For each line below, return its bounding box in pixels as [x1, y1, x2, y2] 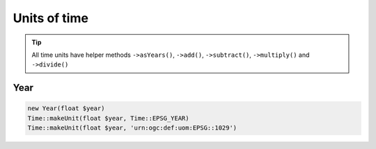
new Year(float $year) [27, 105, 105, 112]
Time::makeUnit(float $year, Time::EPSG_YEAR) [27, 114, 189, 122]
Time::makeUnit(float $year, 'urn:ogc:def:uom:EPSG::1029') [27, 124, 237, 132]
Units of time [13, 10, 88, 26]
